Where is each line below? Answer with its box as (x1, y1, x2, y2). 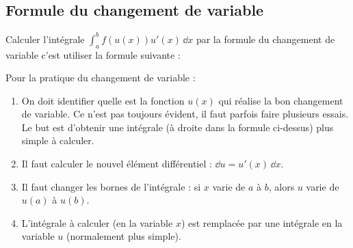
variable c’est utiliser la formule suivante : (5, 47, 181, 61)
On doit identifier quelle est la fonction (21, 93, 185, 107)
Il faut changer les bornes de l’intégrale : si (21, 179, 201, 193)
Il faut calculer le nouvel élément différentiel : (21, 156, 212, 171)
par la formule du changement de (196, 31, 335, 46)
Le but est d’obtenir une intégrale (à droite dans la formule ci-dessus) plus (21, 120, 334, 134)
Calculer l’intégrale (5, 31, 85, 46)
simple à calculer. (21, 133, 94, 148)
